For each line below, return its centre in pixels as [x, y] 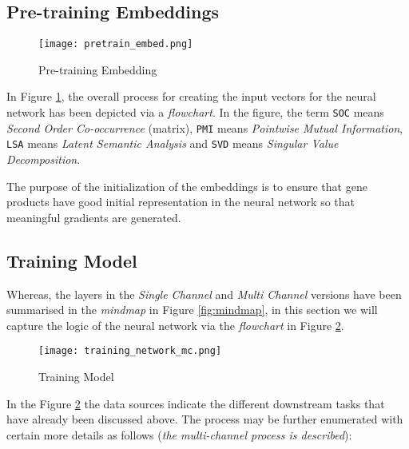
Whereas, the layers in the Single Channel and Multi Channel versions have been [204, 294]
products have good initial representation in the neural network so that [181, 202]
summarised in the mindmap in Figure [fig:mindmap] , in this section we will [192, 310]
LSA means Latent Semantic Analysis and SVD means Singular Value [173, 143]
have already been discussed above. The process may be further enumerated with [205, 419]
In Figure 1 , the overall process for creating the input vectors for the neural [191, 96]
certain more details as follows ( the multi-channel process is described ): [179, 434]
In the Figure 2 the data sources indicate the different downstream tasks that [196, 403]
